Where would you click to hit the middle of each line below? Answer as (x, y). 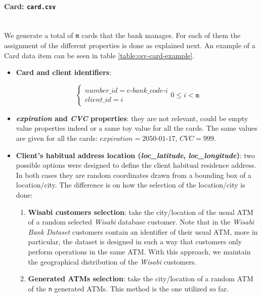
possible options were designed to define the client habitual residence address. (136, 165)
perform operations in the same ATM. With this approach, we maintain (139, 252)
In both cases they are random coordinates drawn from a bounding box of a (134, 175)
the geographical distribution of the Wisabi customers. (112, 261)
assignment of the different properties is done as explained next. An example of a (130, 45)
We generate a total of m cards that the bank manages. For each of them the (122, 35)
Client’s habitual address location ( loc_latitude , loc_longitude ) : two (135, 155)
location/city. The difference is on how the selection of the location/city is (130, 185)
